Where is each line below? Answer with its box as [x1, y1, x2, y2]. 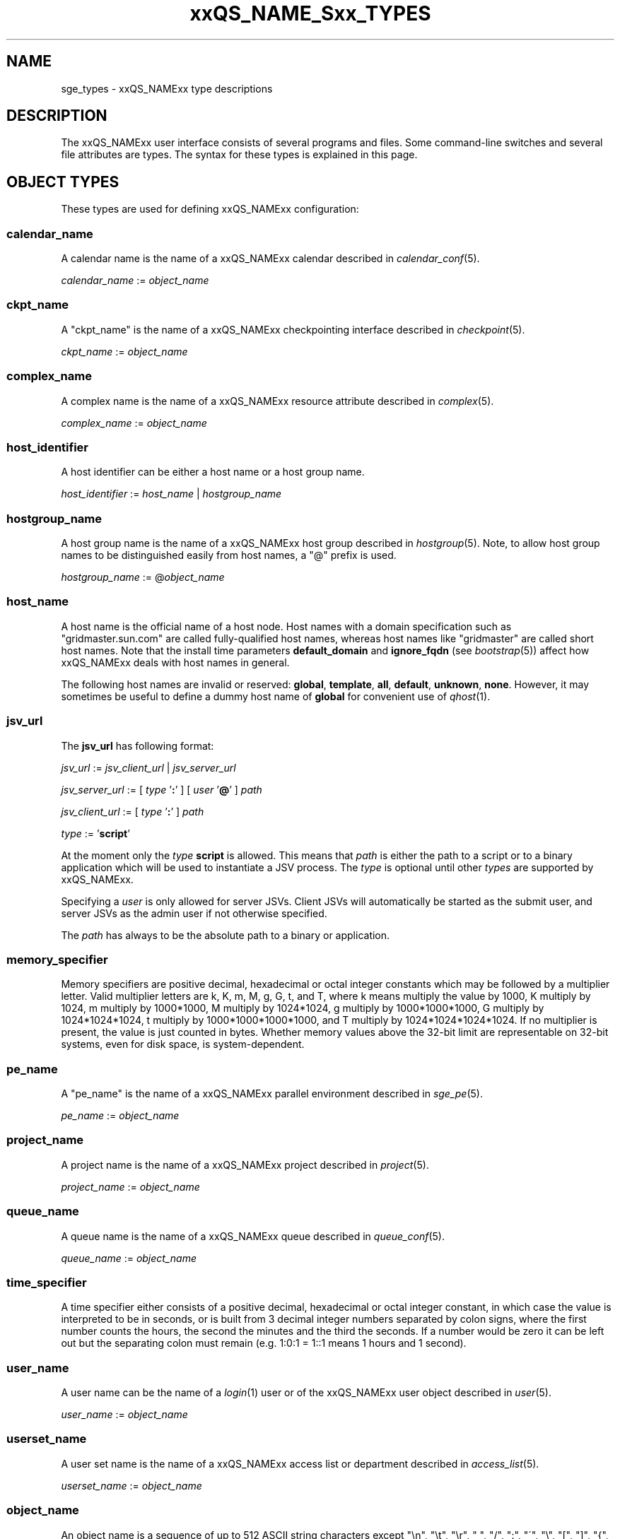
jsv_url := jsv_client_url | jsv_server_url [61, 761, 236, 774]
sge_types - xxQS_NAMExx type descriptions [61, 82, 273, 95]
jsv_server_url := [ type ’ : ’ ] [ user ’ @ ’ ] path [61, 783, 262, 796]
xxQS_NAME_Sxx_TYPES [189, 1, 431, 25]
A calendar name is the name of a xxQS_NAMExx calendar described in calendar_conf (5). [61, 252, 480, 265]
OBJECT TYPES [6, 172, 119, 191]
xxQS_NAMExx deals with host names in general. [61, 656, 290, 668]
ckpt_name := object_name [61, 345, 188, 358]
